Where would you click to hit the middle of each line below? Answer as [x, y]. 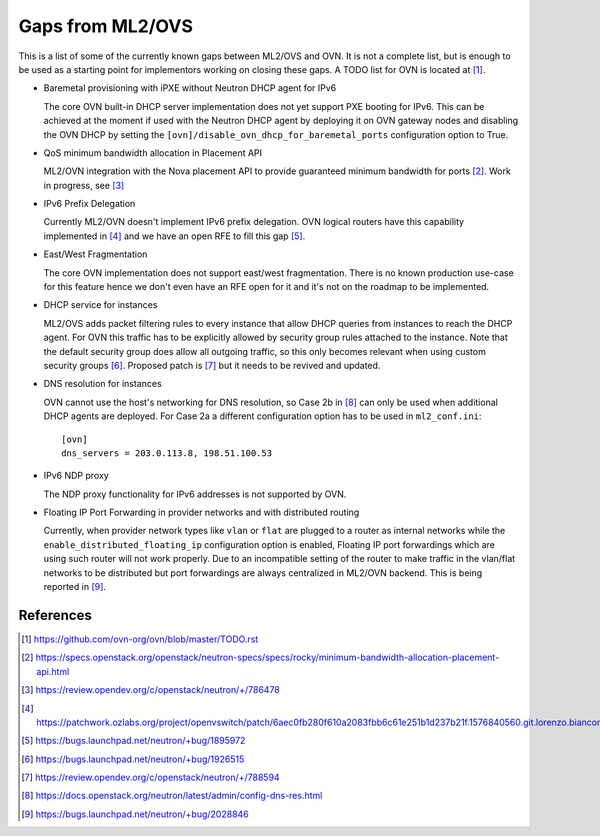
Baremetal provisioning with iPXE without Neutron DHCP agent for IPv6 [190, 88]
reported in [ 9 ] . [75, 587]
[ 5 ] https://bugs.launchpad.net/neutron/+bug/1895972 [133, 741]
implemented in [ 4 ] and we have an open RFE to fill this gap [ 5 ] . [174, 236]
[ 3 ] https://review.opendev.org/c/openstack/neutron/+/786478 [150, 690]
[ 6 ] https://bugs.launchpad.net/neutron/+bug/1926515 [133, 759]
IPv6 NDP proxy [76, 476]
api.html [53, 671]
